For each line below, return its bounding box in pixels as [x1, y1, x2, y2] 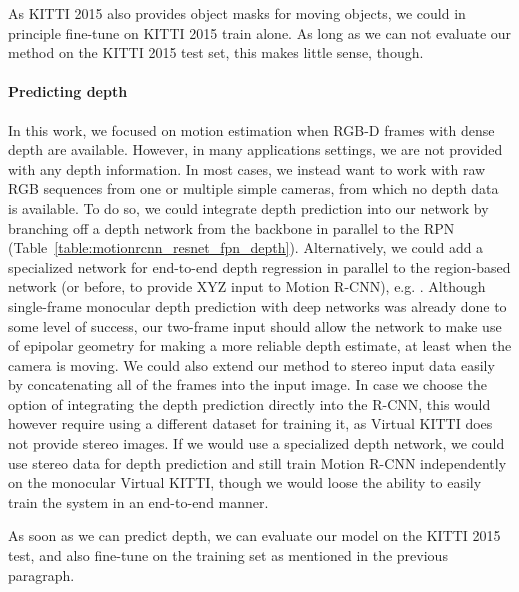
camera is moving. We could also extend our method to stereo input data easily [8, 354, 495, 375]
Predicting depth [8, 81, 128, 102]
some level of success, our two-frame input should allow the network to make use [8, 315, 502, 336]
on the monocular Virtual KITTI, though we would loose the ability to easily [8, 472, 482, 493]
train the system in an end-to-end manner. [8, 491, 269, 512]
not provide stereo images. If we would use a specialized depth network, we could [8, 433, 505, 454]
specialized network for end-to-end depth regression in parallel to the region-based [8, 256, 511, 277]
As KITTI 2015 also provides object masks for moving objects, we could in [8, 3, 466, 23]
